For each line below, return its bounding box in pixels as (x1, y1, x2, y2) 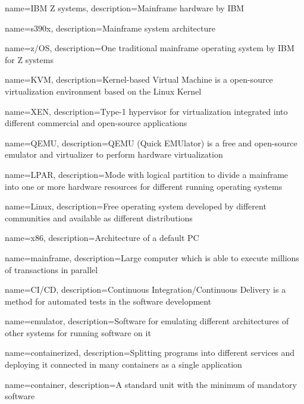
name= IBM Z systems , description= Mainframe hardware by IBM (5, 2, 245, 14)
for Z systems (5, 53, 54, 65)
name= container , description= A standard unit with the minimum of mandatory (5, 378, 297, 390)
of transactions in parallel (5, 263, 98, 275)
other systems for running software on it (5, 326, 151, 339)
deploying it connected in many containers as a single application (5, 358, 242, 371)
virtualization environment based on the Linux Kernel (5, 84, 202, 97)
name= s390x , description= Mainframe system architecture (5, 21, 215, 34)
